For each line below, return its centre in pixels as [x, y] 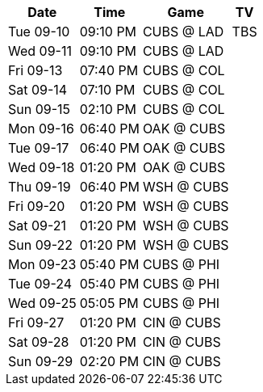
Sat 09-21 [38, 226]
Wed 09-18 [42, 167]
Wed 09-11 [40, 51]
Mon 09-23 [42, 264]
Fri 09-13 [35, 70]
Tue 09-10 [39, 32]
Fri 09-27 [36, 322]
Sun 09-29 [41, 361]
